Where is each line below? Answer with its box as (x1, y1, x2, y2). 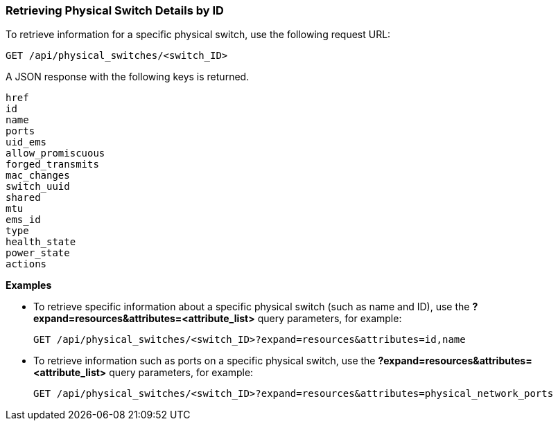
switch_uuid (6, 181, 70, 193)
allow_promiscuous (6, 148, 105, 159)
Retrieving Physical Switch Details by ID (6, 3, 224, 17)
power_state (6, 247, 70, 259)
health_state (6, 236, 76, 248)
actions (6, 258, 47, 270)
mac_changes (6, 170, 70, 181)
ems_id (6, 214, 41, 226)
